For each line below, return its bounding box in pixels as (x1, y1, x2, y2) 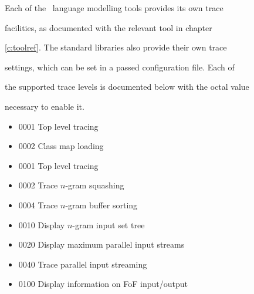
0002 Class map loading (18, 140, 104, 152)
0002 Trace (18, 179, 58, 191)
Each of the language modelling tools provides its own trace (5, 2, 223, 13)
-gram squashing (65, 179, 124, 191)
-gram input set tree (72, 218, 145, 231)
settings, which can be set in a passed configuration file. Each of (5, 60, 235, 73)
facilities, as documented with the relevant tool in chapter (5, 21, 212, 33)
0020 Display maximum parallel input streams (18, 238, 185, 251)
